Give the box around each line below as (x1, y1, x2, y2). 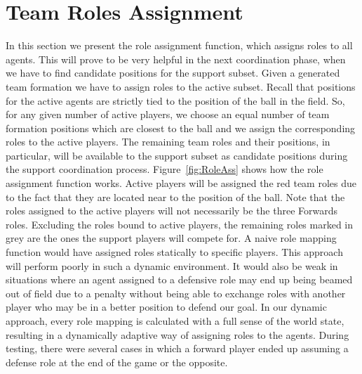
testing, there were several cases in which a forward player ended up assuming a (6, 341, 349, 356)
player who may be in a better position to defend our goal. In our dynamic (6, 299, 327, 314)
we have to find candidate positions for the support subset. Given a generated (6, 65, 340, 80)
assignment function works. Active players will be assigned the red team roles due (6, 176, 356, 191)
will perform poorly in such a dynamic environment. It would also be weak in (6, 258, 338, 273)
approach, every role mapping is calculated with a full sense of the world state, (6, 314, 344, 328)
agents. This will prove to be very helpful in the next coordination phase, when (6, 51, 346, 66)
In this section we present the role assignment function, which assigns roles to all (6, 38, 353, 53)
